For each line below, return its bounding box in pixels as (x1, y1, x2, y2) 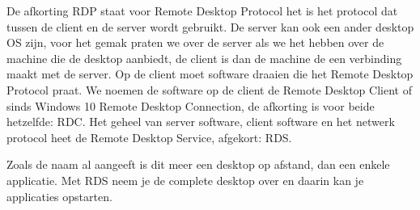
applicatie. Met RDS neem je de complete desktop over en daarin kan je (6, 171, 364, 188)
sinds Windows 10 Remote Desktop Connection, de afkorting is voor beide (6, 97, 375, 114)
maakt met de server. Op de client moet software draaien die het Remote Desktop (6, 65, 414, 82)
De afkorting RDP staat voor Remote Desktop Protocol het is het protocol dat (6, 2, 398, 19)
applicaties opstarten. (6, 187, 112, 204)
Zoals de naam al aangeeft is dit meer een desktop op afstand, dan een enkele (6, 156, 390, 173)
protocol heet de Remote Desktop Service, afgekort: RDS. (6, 128, 292, 145)
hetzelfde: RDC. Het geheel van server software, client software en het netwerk (6, 113, 395, 130)
